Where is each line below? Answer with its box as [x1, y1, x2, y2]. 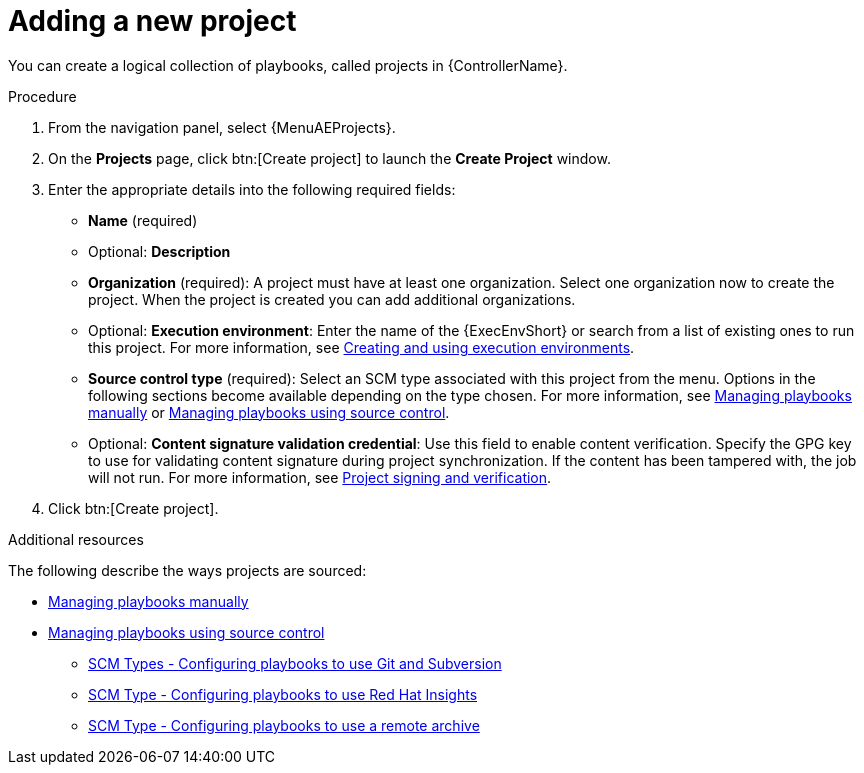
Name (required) [88, 211, 198, 229]
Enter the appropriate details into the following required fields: [48, 180, 456, 198]
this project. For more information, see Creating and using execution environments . [88, 338, 635, 356]
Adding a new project [8, 4, 297, 38]
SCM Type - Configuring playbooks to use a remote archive [88, 716, 480, 734]
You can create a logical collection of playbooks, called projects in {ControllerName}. [8, 56, 568, 74]
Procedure [8, 87, 77, 105]
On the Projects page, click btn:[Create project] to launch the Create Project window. [48, 149, 611, 167]
